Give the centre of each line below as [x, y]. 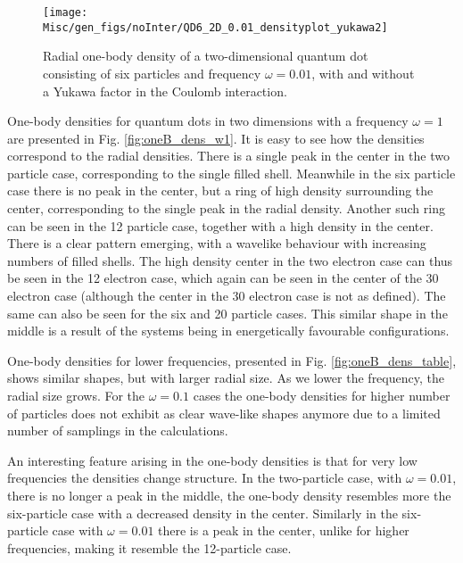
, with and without [363, 73]
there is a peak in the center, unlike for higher [284, 530]
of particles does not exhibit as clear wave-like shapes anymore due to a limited [224, 413]
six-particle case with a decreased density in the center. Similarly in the [203, 513]
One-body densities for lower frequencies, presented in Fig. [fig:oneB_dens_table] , [232, 360]
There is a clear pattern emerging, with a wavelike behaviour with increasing [217, 243]
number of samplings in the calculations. [118, 431]
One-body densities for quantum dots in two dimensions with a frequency [208, 121]
